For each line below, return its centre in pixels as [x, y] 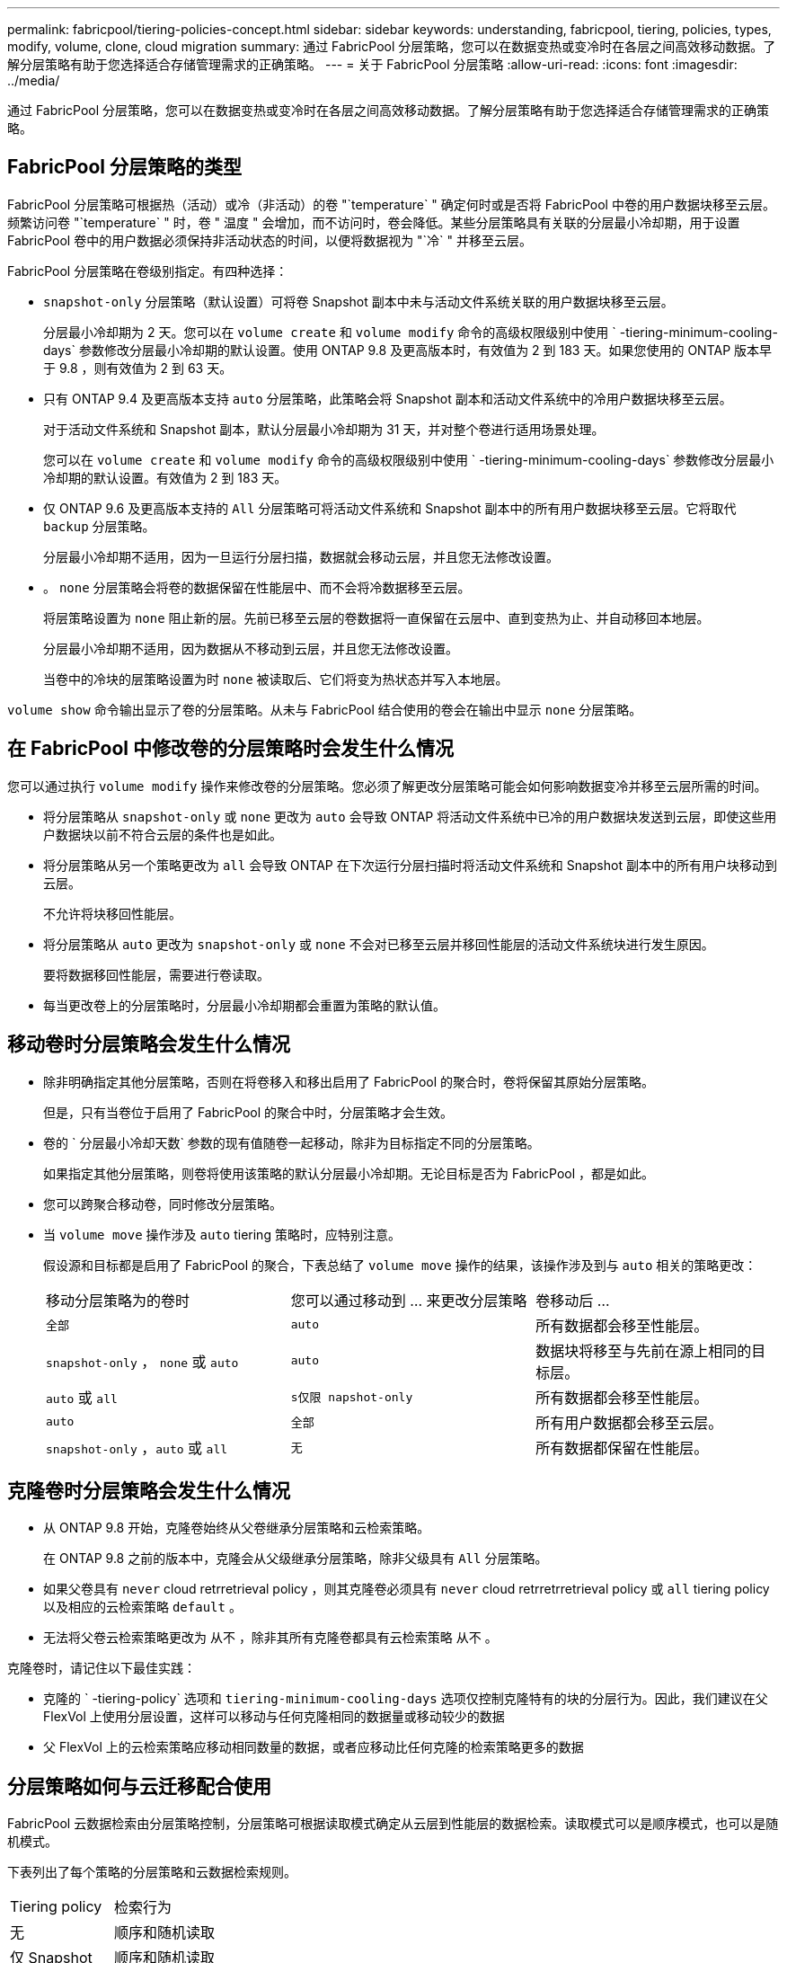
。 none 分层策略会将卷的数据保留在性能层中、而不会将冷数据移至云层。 [257, 587]
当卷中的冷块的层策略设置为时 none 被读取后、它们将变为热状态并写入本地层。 [276, 679]
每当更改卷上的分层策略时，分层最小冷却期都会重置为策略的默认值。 [244, 1005]
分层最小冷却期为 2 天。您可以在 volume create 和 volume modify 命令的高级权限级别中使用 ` [330, 332]
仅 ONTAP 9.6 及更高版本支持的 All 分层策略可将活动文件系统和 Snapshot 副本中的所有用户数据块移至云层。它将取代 [390, 508]
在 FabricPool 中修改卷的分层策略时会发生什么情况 [230, 749]
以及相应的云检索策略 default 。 [142, 1607]
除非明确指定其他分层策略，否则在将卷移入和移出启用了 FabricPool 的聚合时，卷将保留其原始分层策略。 [349, 1081]
